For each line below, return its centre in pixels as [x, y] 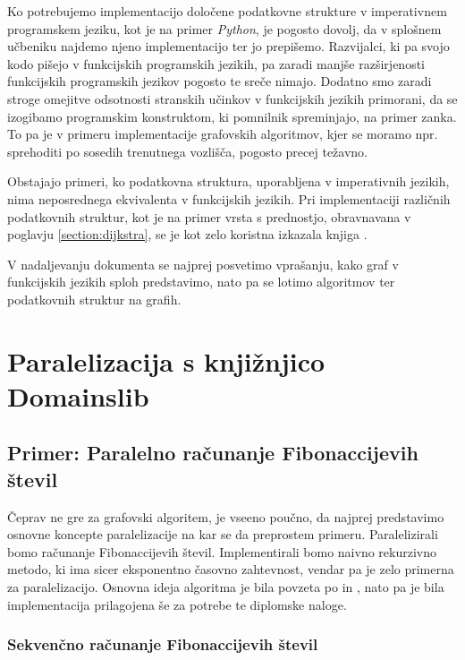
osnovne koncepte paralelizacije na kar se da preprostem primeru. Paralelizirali [223, 534]
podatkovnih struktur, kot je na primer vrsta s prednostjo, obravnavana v [209, 216]
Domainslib [78, 395]
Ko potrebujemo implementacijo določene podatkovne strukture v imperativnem [227, 11]
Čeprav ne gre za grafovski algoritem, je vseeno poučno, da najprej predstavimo [226, 516]
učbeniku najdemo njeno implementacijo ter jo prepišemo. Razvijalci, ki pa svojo [228, 46]
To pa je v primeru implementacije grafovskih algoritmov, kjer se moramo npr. [223, 134]
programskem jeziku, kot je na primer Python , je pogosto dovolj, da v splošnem [224, 28]
